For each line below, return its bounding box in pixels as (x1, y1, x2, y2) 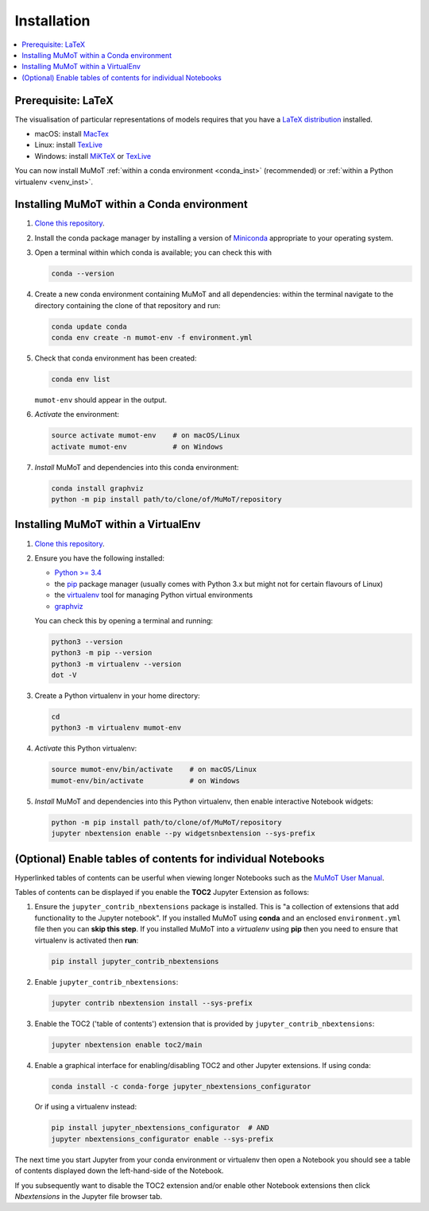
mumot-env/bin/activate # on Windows (51, 776, 240, 785)
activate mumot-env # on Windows (51, 442, 224, 451)
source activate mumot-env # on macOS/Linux (51, 431, 240, 440)
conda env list (51, 374, 110, 384)
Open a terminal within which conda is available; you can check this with (34, 248, 272, 257)
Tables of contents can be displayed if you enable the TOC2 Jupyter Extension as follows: (14, 888, 310, 897)
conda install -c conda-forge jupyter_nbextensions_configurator (51, 1082, 311, 1091)
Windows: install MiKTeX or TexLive (34, 151, 152, 160)
